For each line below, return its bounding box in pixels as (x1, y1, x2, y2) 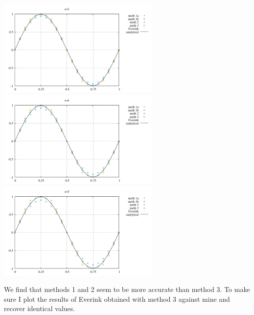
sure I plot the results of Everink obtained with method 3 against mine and (4, 293, 230, 304)
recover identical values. (4, 303, 75, 314)
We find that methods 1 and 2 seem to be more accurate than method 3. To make (4, 284, 250, 294)
